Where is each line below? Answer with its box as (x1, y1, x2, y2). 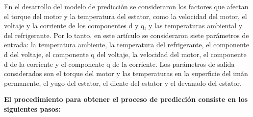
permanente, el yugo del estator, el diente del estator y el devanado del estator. (4, 78, 242, 88)
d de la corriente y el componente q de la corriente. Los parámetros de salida (4, 58, 235, 69)
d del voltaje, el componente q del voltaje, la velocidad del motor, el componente (4, 49, 247, 59)
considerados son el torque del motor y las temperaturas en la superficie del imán (4, 68, 248, 78)
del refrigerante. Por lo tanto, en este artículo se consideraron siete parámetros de (4, 30, 249, 40)
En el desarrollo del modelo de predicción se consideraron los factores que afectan (4, 1, 249, 11)
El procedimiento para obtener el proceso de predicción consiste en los (4, 94, 248, 104)
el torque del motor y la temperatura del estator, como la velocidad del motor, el (4, 11, 247, 21)
